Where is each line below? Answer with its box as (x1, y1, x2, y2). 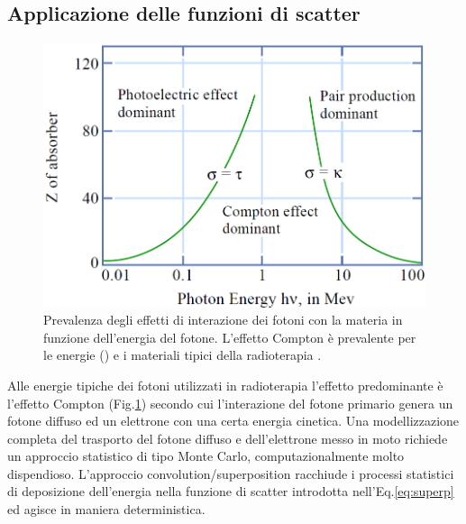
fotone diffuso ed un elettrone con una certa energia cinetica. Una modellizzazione (7, 411, 460, 430)
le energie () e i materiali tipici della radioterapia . (43, 345, 322, 364)
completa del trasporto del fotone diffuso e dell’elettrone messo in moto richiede (7, 428, 448, 447)
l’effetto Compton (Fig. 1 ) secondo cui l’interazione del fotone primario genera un (7, 393, 453, 412)
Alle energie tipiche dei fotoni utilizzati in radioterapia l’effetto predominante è (7, 375, 443, 394)
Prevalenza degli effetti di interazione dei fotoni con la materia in (43, 310, 403, 329)
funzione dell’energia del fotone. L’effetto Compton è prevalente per (43, 327, 416, 346)
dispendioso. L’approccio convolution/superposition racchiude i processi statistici (7, 464, 454, 483)
